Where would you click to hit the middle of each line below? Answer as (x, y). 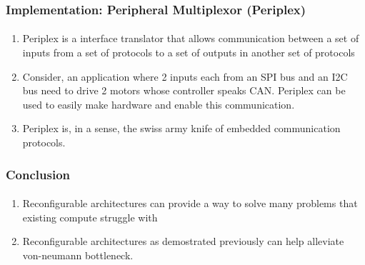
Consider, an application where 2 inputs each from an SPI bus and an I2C (185, 76)
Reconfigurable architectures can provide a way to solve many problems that (190, 203)
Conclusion (38, 174)
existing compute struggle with (90, 217)
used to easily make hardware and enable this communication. (159, 104)
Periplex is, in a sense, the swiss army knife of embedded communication (181, 128)
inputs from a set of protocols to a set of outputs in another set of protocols (189, 52)
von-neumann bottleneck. (78, 255)
